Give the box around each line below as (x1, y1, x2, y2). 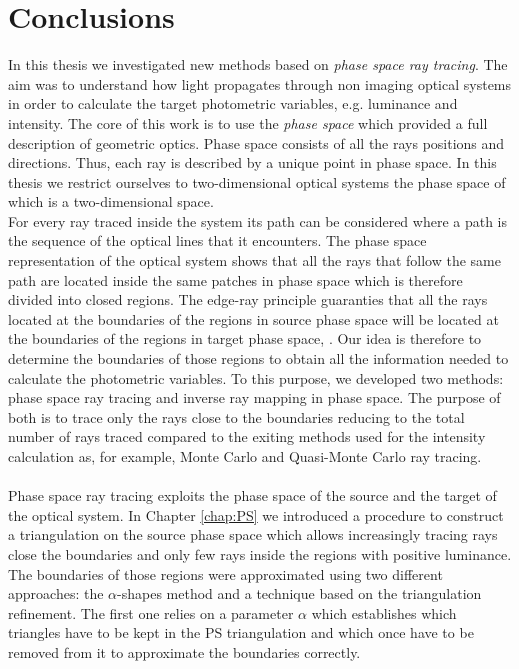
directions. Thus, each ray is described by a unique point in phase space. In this (8, 152, 497, 173)
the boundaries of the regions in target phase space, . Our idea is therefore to (8, 328, 482, 349)
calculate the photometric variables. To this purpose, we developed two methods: (8, 367, 504, 388)
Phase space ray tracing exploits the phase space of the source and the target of (8, 485, 497, 506)
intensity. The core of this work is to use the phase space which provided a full (8, 112, 488, 133)
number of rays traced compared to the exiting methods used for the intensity (8, 426, 486, 447)
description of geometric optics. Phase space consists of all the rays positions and (8, 132, 505, 153)
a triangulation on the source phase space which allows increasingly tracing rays (8, 524, 498, 545)
